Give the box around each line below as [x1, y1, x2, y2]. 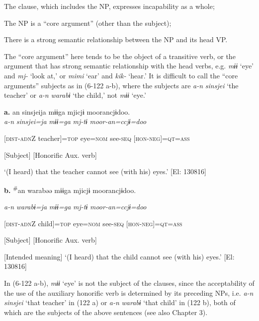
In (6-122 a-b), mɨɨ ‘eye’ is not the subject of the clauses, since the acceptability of [4, 277, 255, 288]
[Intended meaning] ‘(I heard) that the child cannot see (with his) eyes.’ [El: [4, 251, 235, 261]
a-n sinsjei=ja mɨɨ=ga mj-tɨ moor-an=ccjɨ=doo [4, 116, 147, 127]
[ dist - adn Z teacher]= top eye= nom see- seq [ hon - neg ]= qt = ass [4, 132, 190, 143]
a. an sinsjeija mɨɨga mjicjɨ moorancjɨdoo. [4, 106, 130, 117]
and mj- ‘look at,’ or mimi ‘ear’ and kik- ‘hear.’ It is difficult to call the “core [4, 70, 238, 80]
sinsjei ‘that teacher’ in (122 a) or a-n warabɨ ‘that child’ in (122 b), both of [4, 297, 236, 308]
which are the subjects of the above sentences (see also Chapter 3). [4, 307, 208, 317]
